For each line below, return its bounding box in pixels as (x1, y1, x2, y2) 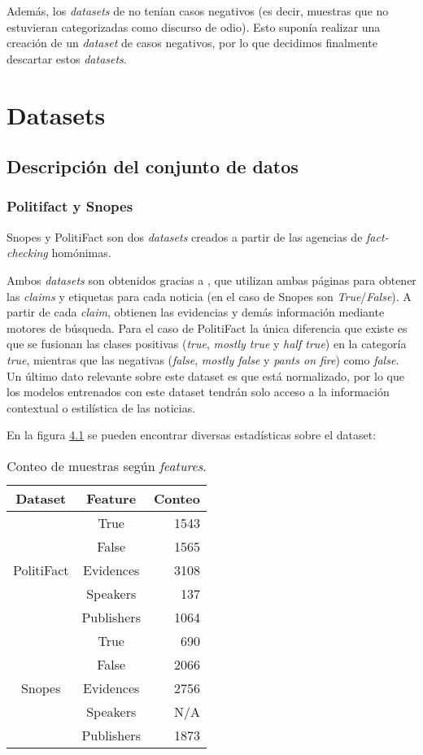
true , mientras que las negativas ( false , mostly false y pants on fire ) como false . (7, 351, 399, 368)
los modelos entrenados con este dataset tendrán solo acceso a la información (7, 383, 390, 400)
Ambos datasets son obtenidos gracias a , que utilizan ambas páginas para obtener (7, 271, 416, 288)
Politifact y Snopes (7, 196, 133, 216)
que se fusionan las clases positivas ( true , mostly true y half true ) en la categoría (7, 335, 407, 352)
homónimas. (51, 244, 111, 261)
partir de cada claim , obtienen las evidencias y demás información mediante (7, 303, 385, 321)
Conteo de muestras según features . (7, 456, 207, 475)
